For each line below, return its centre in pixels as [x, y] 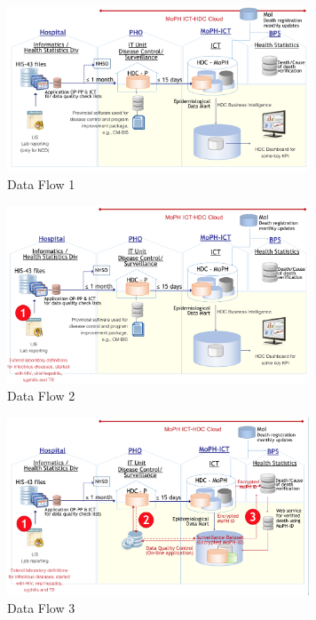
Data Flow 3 [41, 607]
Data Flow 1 [41, 183]
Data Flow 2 [41, 396]
